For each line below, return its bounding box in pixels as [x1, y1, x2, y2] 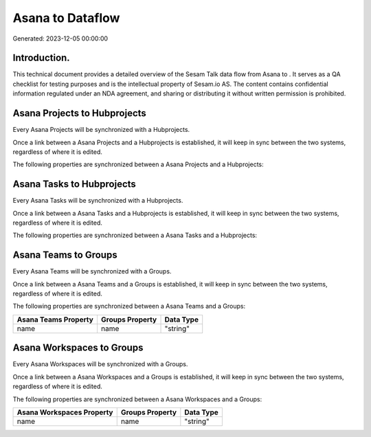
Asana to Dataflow [12, 10, 120, 25]
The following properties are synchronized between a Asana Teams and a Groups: [12, 302, 246, 311]
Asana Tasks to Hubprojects [12, 179, 137, 190]
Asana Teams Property [16, 315, 94, 324]
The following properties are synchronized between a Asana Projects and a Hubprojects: [12, 160, 264, 168]
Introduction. [12, 52, 70, 64]
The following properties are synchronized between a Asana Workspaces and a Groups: [12, 395, 262, 403]
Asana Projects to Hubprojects [12, 107, 147, 120]
